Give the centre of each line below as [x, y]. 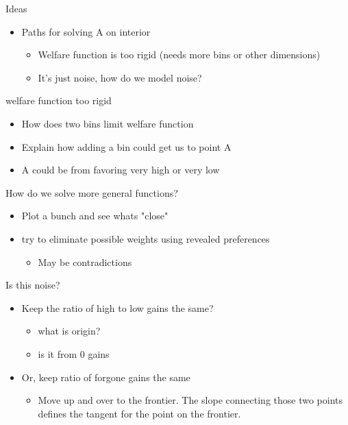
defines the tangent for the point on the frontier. [139, 413]
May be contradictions [85, 262]
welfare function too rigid [59, 100]
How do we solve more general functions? [92, 192]
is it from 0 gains [74, 353]
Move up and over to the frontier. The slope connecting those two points [190, 400]
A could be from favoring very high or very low [121, 170]
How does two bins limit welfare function [108, 123]
